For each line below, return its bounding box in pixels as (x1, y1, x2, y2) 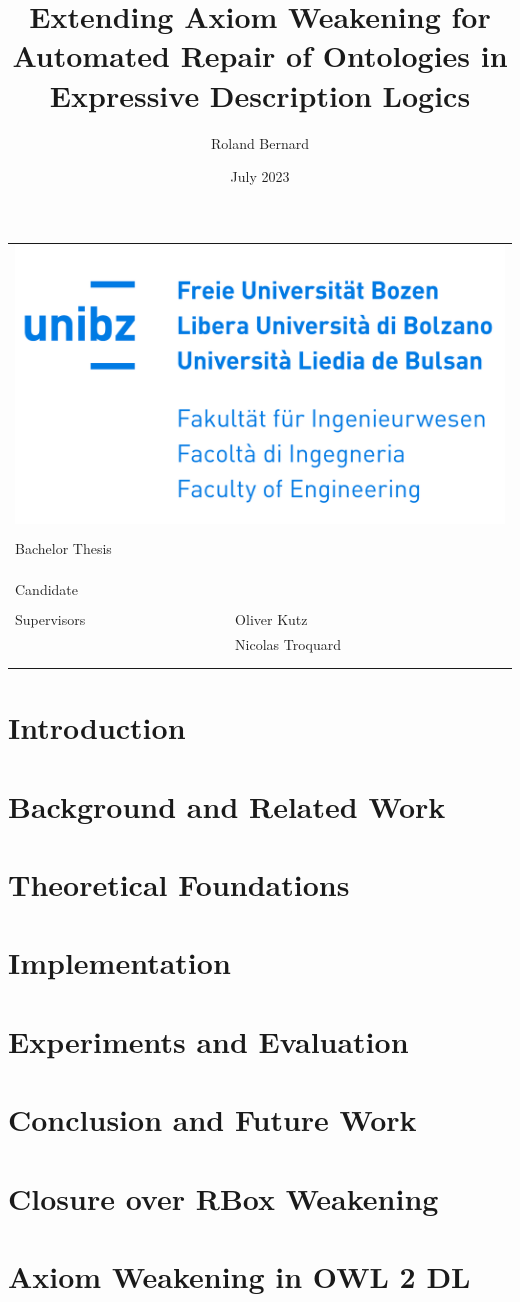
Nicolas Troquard (235, 633, 342, 654)
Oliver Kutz (235, 608, 308, 629)
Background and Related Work (8, 785, 446, 826)
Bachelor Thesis (15, 538, 112, 559)
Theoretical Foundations (8, 864, 350, 905)
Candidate (15, 578, 79, 599)
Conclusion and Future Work (8, 1099, 417, 1140)
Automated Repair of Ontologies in (12, 35, 508, 76)
